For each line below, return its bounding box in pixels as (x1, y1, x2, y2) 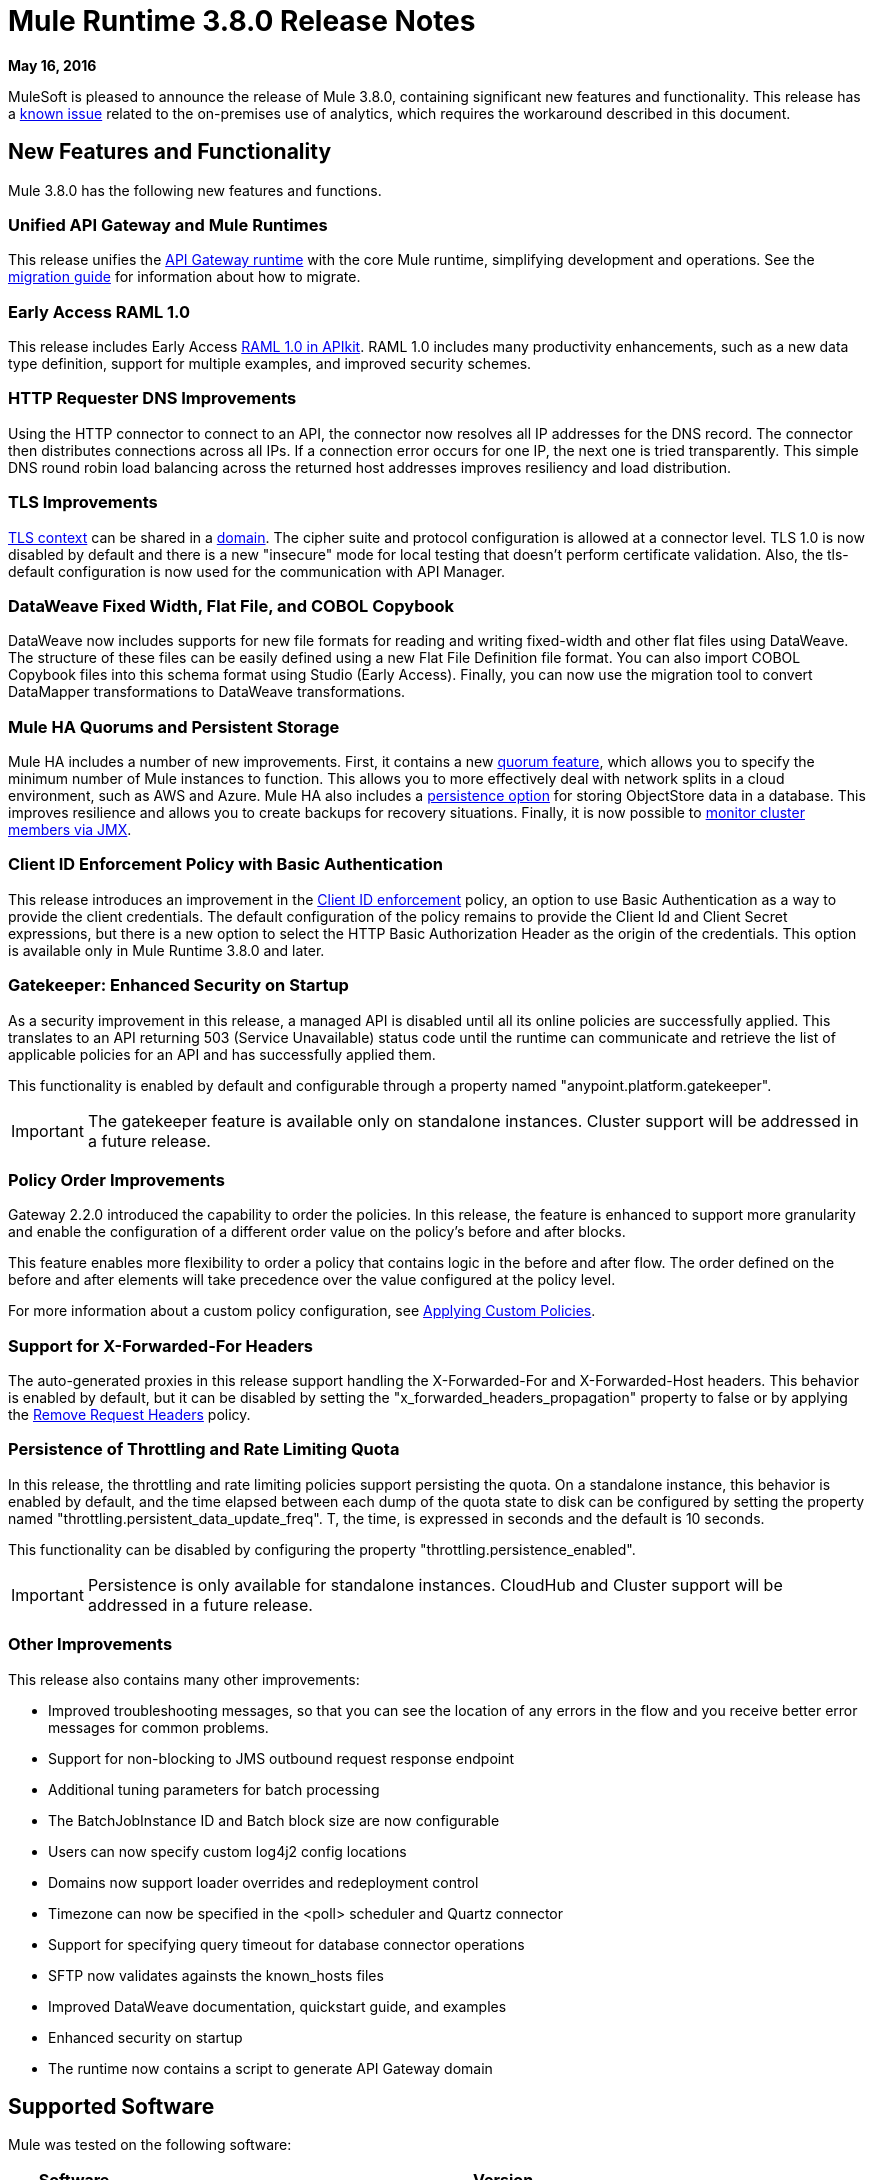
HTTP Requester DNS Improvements (8, 388, 297, 409)
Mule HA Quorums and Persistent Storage (8, 716, 340, 737)
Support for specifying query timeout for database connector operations (48, 1935, 525, 1953)
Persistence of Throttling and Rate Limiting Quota (8, 1439, 400, 1460)
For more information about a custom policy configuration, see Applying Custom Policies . (8, 1302, 596, 1320)
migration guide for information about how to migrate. (8, 268, 361, 286)
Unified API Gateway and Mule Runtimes (8, 214, 328, 235)
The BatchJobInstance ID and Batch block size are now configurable (48, 1811, 500, 1829)
